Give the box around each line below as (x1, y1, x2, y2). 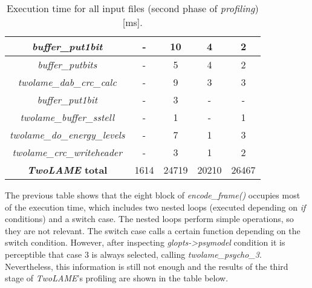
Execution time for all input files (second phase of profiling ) (6, 1, 259, 15)
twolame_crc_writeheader (12, 145, 122, 159)
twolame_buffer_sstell (20, 110, 115, 124)
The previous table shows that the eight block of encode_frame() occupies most (5, 189, 301, 201)
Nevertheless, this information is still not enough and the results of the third (5, 260, 288, 272)
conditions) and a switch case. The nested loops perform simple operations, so (5, 212, 294, 225)
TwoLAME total (27, 163, 108, 177)
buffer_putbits (37, 57, 97, 71)
